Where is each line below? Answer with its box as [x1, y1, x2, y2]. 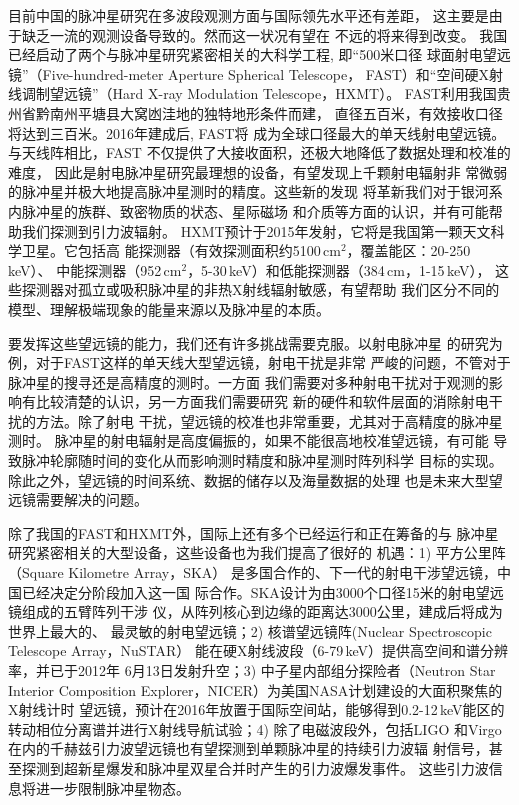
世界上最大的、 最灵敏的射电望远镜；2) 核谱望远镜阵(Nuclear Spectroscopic [8, 620, 492, 641]
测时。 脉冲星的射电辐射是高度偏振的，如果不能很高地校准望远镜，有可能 [8, 430, 489, 451]
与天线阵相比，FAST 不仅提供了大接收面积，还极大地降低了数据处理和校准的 [8, 142, 511, 163]
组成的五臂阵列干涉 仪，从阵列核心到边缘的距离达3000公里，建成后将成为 [21, 601, 503, 622]
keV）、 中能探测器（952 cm [8, 259, 182, 280]
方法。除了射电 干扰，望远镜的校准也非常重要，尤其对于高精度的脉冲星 [35, 410, 503, 431]
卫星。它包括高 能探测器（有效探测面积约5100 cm [21, 240, 341, 261]
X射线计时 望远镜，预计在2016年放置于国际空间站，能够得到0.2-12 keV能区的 [8, 699, 505, 720]
